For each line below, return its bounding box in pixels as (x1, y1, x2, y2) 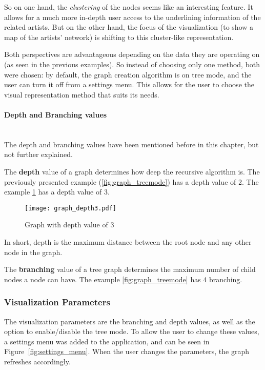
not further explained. (4, 149, 73, 160)
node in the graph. (4, 246, 63, 257)
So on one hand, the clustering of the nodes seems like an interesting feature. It (4, 2, 253, 12)
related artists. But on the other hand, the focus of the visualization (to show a (4, 22, 254, 32)
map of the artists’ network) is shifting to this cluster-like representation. (4, 31, 234, 42)
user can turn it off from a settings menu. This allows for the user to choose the (4, 79, 254, 90)
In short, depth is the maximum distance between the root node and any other (4, 236, 252, 247)
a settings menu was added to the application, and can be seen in (4, 336, 210, 346)
